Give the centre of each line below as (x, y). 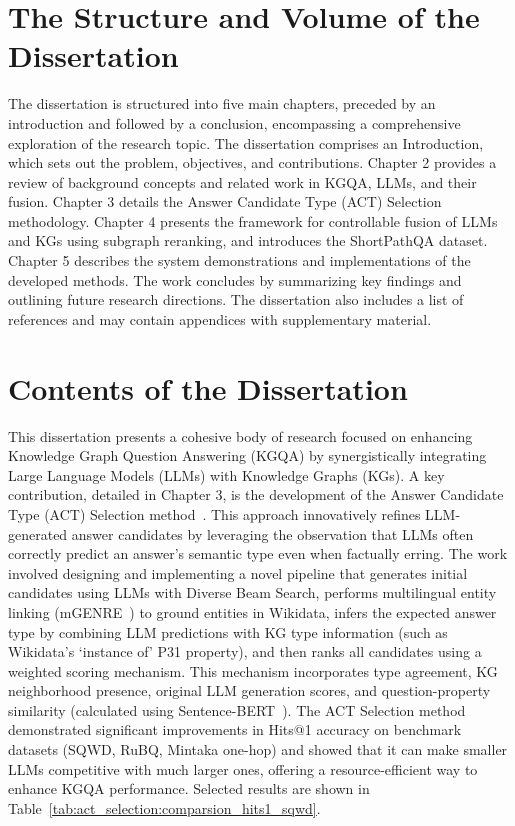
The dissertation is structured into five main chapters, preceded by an (222, 103)
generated (38, 533)
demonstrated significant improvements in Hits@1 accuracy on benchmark (235, 729)
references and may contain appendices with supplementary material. (220, 318)
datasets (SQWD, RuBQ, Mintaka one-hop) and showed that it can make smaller (258, 749)
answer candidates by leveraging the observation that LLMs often (272, 533)
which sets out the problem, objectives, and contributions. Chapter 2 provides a (252, 162)
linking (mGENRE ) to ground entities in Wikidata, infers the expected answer (252, 611)
